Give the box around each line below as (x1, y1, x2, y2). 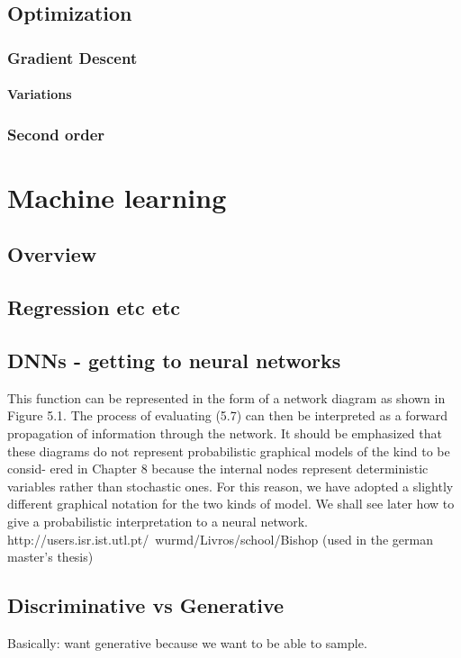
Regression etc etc (7, 293, 181, 321)
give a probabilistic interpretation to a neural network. (7, 511, 308, 530)
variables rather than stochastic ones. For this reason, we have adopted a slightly (7, 476, 454, 495)
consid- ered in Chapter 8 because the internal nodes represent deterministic (7, 459, 429, 478)
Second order (7, 122, 105, 145)
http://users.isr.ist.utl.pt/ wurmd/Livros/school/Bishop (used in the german (7, 529, 433, 548)
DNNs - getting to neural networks (7, 346, 341, 374)
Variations (7, 85, 72, 104)
